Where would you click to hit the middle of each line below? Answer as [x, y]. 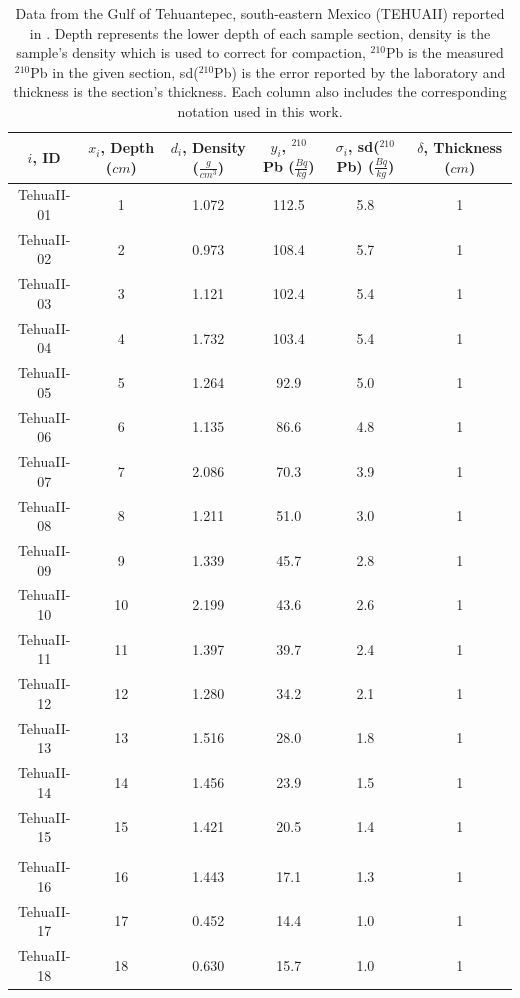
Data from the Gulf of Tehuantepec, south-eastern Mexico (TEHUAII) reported [260, 13]
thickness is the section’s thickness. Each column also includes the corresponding [260, 91]
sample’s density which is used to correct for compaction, [191, 52]
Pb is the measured [445, 52]
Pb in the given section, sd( [114, 71]
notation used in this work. [260, 110]
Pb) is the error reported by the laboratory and [360, 71]
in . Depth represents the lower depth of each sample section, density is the [260, 32]
